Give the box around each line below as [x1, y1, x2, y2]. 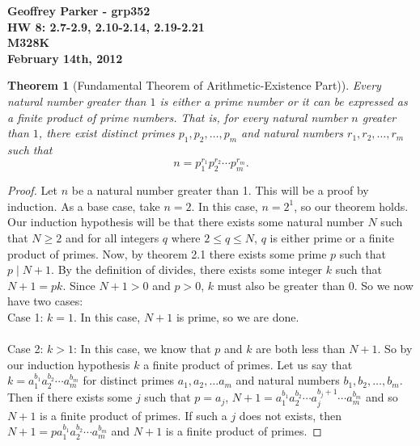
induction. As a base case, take [7, 197, 160, 214]
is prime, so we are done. [176, 308, 299, 325]
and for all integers [65, 229, 159, 246]
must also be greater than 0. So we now [217, 276, 414, 293]
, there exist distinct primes [38, 124, 175, 141]
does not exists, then [239, 406, 342, 423]
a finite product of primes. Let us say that [143, 356, 353, 372]
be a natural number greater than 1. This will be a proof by [71, 182, 369, 199]
